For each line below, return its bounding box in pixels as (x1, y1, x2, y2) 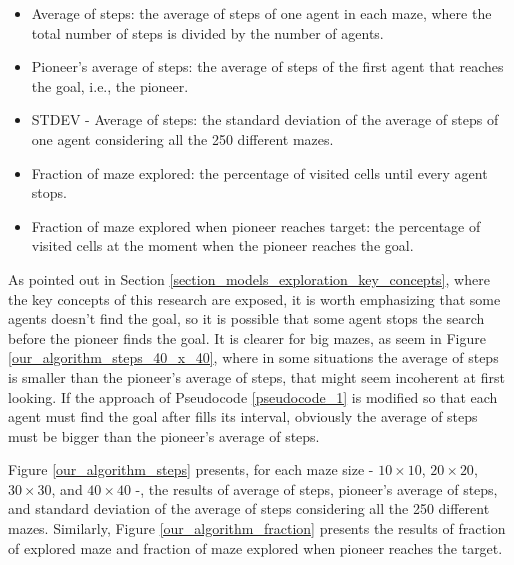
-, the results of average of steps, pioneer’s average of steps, (135, 478, 498, 499)
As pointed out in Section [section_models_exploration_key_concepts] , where (8, 268, 490, 289)
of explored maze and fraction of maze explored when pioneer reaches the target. (8, 537, 503, 558)
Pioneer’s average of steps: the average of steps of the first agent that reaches (31, 56, 504, 77)
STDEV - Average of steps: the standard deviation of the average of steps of (31, 109, 499, 130)
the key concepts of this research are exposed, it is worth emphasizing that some (8, 288, 501, 309)
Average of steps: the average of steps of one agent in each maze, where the (31, 3, 492, 23)
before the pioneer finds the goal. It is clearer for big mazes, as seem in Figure (8, 327, 486, 348)
